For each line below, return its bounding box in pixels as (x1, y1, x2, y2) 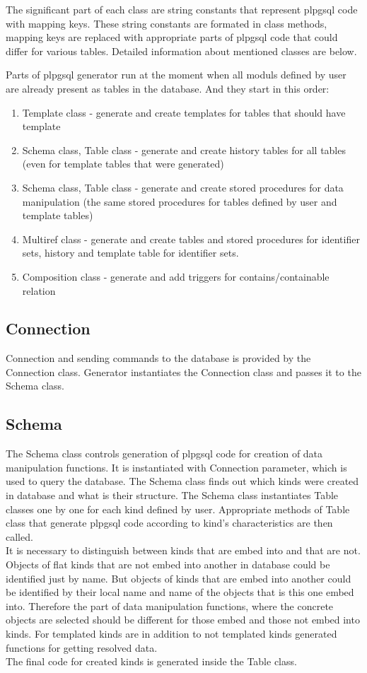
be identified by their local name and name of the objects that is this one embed (6, 585, 354, 599)
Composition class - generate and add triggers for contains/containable (22, 269, 330, 283)
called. (6, 529, 33, 544)
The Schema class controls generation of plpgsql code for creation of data (6, 446, 323, 461)
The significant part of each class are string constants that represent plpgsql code (6, 2, 358, 16)
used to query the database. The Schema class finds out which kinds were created (6, 474, 359, 488)
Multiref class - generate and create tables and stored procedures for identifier (22, 231, 360, 246)
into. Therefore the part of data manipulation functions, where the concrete (6, 598, 334, 613)
